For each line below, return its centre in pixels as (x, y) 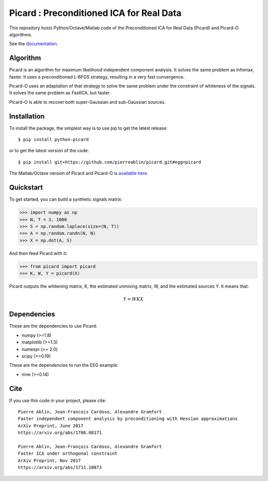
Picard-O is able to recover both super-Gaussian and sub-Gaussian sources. (87, 102)
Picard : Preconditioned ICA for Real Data (95, 13)
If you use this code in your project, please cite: (58, 401)
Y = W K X (134, 299)
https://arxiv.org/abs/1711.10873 (60, 468)
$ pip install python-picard (53, 140)
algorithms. (21, 34)
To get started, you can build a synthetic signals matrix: (66, 199)
